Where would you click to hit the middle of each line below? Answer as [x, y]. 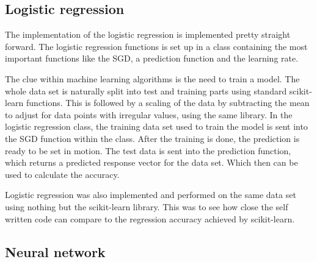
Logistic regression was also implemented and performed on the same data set [151, 195]
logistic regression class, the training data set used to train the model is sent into [156, 126]
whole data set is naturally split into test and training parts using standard [146, 90]
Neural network [55, 251]
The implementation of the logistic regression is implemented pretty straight [148, 34]
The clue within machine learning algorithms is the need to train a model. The [152, 78]
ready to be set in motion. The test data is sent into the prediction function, [148, 150]
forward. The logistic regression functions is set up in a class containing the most [156, 46]
